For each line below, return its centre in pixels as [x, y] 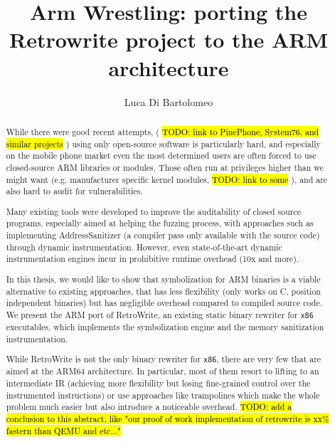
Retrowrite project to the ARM [169, 40]
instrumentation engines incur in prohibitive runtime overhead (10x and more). [153, 259]
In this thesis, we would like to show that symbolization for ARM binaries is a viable [163, 279]
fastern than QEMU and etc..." [63, 430]
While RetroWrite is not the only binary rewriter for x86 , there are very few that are [164, 359]
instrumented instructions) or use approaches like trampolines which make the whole [163, 395]
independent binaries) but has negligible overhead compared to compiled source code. [164, 303]
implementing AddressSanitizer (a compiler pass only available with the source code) [163, 235]
